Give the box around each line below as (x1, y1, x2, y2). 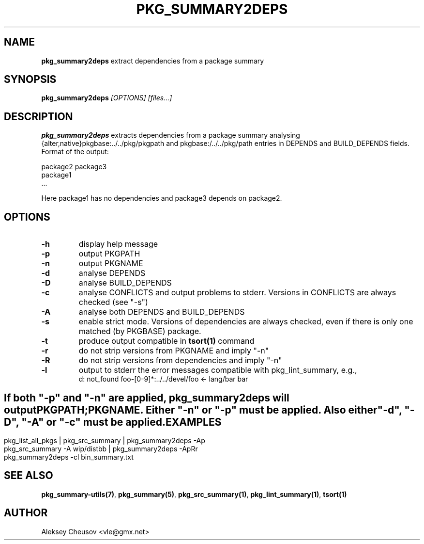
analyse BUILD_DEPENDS (78, 278, 172, 288)
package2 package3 (41, 162, 107, 171)
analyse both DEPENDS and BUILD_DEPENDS (78, 307, 245, 317)
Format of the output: (41, 147, 109, 156)
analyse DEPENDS (78, 268, 146, 278)
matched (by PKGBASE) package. (78, 326, 201, 336)
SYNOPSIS (4, 73, 57, 86)
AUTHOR (4, 507, 48, 519)
